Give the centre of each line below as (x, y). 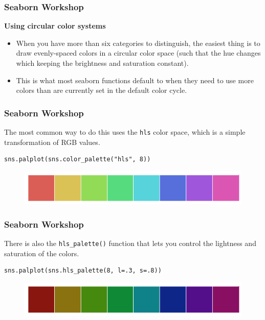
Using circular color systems (55, 26)
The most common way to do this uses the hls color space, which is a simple (125, 132)
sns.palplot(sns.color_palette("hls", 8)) (78, 159)
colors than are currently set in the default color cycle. (102, 90)
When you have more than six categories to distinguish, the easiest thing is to (138, 43)
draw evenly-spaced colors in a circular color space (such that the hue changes (138, 53)
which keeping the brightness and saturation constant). (102, 63)
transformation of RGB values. (52, 142)
